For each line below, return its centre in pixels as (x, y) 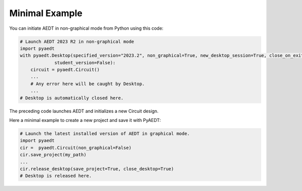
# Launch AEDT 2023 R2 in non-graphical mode (77, 41)
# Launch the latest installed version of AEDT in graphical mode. (105, 134)
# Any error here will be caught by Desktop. (88, 84)
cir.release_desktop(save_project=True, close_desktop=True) (97, 169)
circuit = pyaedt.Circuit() (65, 70)
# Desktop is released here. (56, 176)
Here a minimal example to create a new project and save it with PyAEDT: (85, 120)
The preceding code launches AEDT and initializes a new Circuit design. (84, 111)
